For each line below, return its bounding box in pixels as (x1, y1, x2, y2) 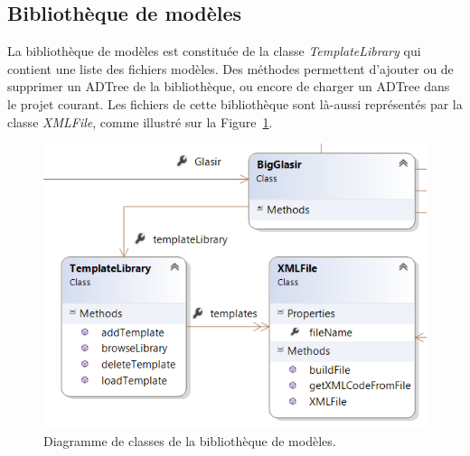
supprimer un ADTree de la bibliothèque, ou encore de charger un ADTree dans (7, 77, 450, 96)
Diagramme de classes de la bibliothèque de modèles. (43, 432, 336, 451)
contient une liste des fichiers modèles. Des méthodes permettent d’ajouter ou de (7, 59, 454, 78)
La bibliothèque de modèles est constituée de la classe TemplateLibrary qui (7, 42, 421, 60)
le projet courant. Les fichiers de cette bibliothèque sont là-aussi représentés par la (7, 94, 463, 113)
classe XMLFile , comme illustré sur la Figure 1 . (7, 112, 273, 131)
